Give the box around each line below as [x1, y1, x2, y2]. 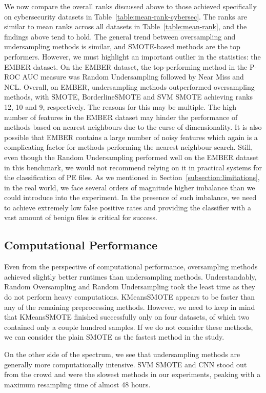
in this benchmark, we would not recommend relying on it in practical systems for [4, 162, 262, 172]
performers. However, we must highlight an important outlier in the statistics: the [4, 51, 261, 62]
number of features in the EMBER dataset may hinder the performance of [4, 111, 238, 122]
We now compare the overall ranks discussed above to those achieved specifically [4, 1, 257, 11]
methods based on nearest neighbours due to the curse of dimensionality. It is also [4, 122, 262, 132]
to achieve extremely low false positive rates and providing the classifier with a [4, 202, 251, 212]
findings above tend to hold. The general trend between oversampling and [4, 31, 236, 42]
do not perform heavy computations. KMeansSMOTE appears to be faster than [4, 291, 255, 302]
